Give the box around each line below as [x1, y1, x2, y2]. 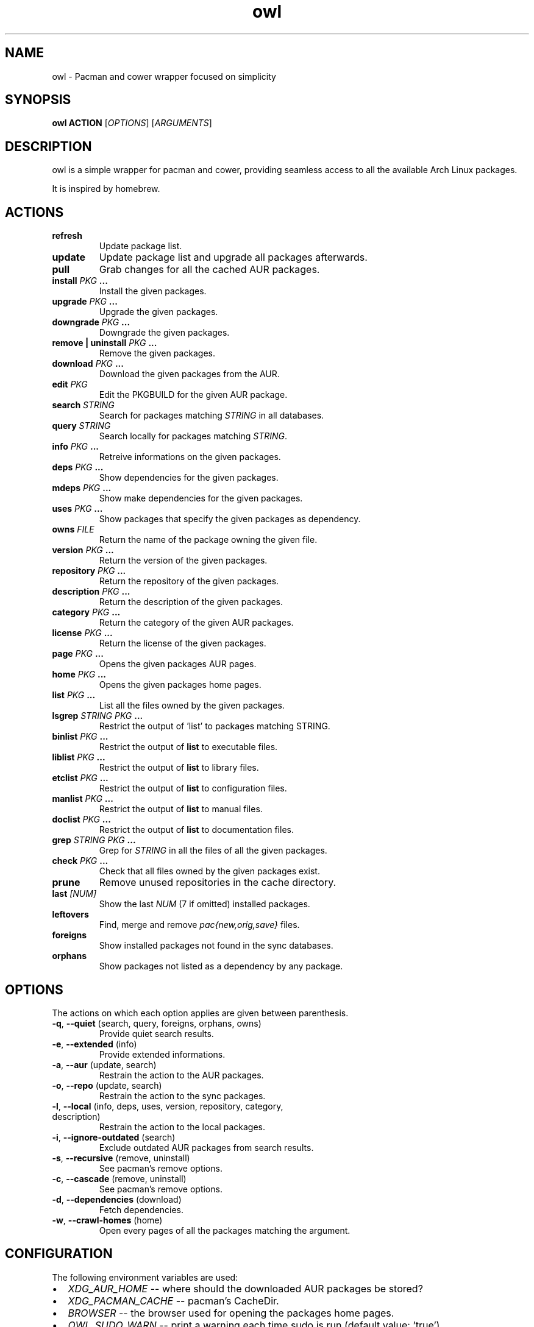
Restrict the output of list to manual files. [99, 804, 263, 815]
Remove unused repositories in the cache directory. [99, 876, 336, 889]
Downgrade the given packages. [99, 327, 230, 338]
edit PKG [52, 379, 88, 390]
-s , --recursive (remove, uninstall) [52, 1152, 190, 1163]
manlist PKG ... [52, 793, 113, 804]
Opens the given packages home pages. [99, 679, 262, 690]
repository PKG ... [52, 565, 126, 576]
